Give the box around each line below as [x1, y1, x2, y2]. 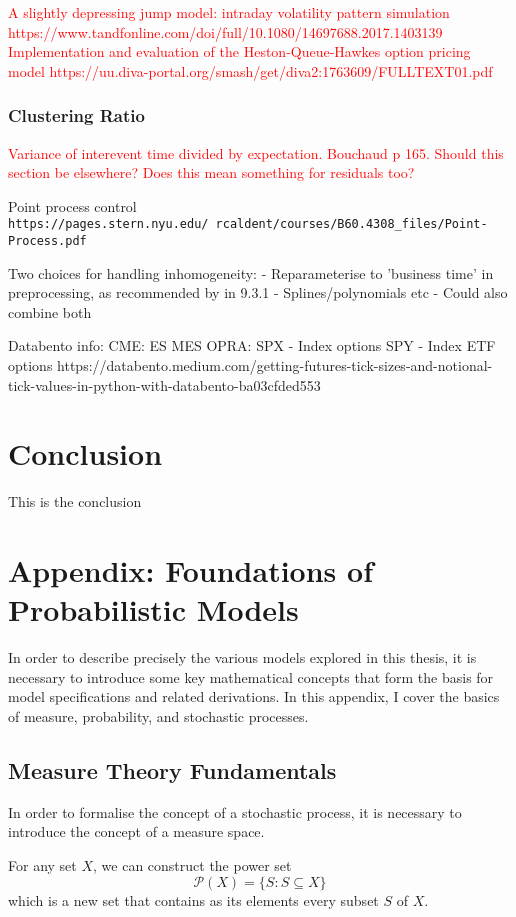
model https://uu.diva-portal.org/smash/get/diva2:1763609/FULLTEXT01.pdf [8, 60, 493, 81]
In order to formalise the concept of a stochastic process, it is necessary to [8, 801, 462, 822]
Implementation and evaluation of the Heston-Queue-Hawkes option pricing [8, 41, 471, 62]
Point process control [8, 195, 137, 216]
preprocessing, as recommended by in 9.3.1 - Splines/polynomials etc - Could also [8, 282, 508, 303]
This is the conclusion [8, 491, 142, 512]
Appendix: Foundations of [8, 550, 373, 591]
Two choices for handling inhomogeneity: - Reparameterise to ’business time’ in [8, 262, 494, 283]
